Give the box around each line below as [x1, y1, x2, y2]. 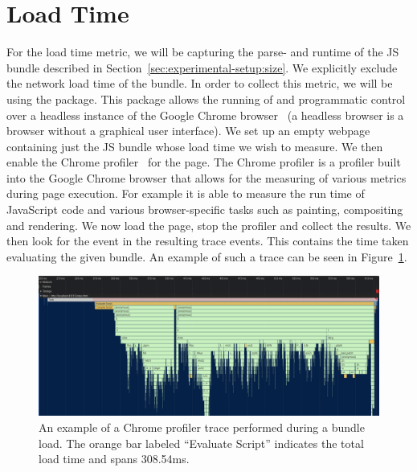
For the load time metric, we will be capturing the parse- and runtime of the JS [6, 43, 399, 60]
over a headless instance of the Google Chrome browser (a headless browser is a [6, 106, 404, 123]
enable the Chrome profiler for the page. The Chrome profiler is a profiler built [6, 154, 401, 170]
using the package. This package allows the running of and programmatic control [6, 90, 406, 107]
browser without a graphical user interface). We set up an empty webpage [6, 122, 370, 139]
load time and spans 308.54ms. [39, 450, 190, 467]
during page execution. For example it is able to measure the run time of [6, 185, 365, 202]
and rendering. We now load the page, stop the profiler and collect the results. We [6, 216, 411, 233]
